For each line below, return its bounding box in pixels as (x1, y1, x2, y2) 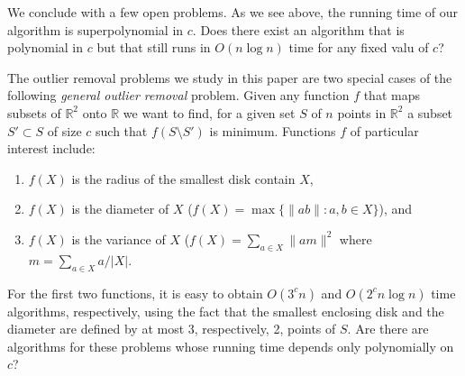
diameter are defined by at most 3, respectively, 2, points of (7, 319, 336, 338)
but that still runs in (96, 38, 211, 57)
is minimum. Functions (209, 121, 336, 140)
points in (337, 103, 387, 122)
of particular (350, 121, 419, 140)
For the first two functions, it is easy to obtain (7, 283, 263, 302)
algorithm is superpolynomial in (7, 20, 184, 39)
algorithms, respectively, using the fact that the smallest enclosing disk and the (7, 301, 444, 320)
